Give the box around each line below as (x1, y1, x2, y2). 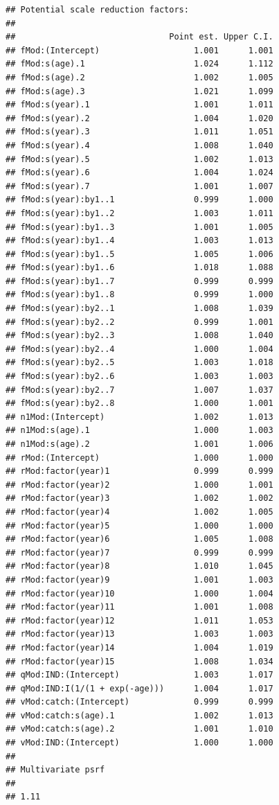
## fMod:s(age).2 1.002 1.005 (6, 72, 273, 82)
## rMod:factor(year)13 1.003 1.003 (6, 629, 273, 639)
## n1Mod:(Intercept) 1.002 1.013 (6, 412, 273, 422)
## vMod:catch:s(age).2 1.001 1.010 (6, 724, 273, 734)
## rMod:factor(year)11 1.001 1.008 (6, 602, 273, 612)
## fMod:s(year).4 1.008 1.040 (6, 140, 273, 150)
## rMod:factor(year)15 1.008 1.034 (6, 656, 273, 666)
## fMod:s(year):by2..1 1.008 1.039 (6, 303, 273, 314)
